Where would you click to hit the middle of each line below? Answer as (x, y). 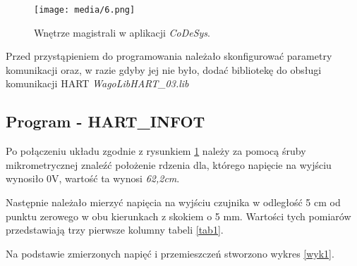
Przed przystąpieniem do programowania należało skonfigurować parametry (169, 56)
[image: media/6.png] (85, 10)
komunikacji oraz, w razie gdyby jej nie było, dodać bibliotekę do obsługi (164, 69)
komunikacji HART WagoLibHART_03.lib (97, 83)
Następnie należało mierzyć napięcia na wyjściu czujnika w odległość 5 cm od (173, 202)
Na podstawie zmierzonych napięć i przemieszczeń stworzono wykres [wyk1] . (170, 253)
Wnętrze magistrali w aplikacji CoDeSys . (122, 32)
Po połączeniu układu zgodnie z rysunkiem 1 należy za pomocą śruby (156, 151)
